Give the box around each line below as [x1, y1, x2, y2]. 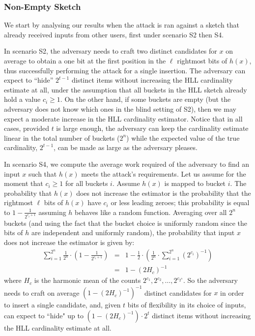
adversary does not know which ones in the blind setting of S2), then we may [4, 103, 236, 114]
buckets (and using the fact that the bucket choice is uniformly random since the [4, 217, 248, 228]
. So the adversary [183, 275, 238, 285]
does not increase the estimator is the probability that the [76, 187, 251, 198]
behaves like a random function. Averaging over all [75, 207, 227, 217]
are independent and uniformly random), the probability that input [31, 227, 235, 238]
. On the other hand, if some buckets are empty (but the [60, 94, 231, 104]
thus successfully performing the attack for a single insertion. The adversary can [4, 65, 246, 75]
